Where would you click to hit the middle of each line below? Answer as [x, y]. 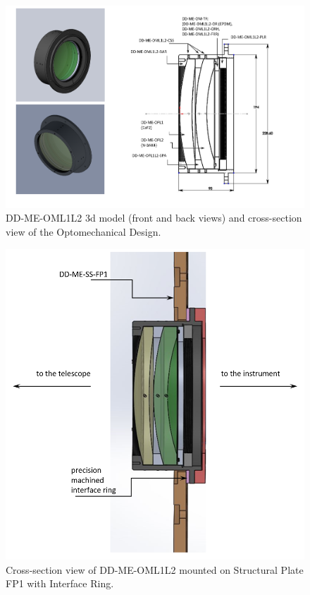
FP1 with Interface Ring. [60, 583]
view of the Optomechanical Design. [83, 231]
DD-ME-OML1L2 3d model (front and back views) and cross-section [154, 218]
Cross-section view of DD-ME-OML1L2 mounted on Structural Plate [155, 569]
